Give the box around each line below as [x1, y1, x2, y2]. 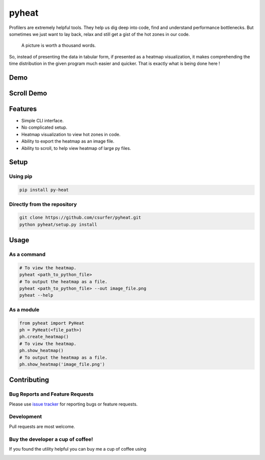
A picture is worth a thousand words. [21, 42, 96, 49]
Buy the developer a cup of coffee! [9, 435, 93, 442]
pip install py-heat [19, 187, 69, 193]
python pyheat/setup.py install [19, 222, 98, 227]
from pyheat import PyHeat [19, 320, 84, 326]
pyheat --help [19, 292, 53, 298]
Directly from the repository [9, 201, 77, 207]
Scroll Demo [9, 89, 48, 97]
